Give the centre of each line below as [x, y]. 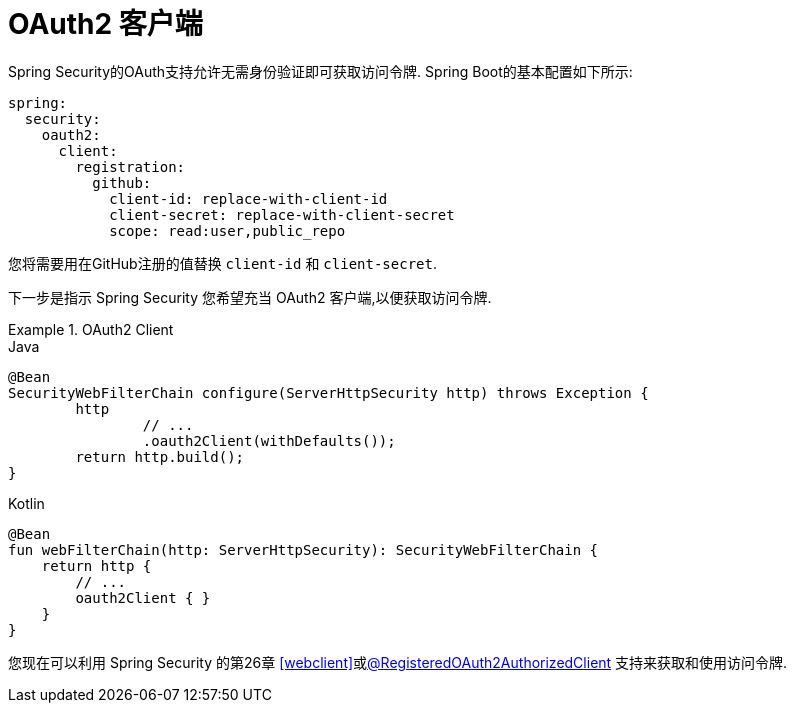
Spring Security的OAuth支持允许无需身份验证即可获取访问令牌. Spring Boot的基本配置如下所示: [320, 71]
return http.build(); [160, 456]
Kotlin [26, 503]
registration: [130, 166]
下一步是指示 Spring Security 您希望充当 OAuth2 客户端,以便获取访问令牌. [250, 297]
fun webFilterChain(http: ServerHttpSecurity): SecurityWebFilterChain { [303, 549]
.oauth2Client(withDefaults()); [269, 440]
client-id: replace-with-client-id [248, 198]
